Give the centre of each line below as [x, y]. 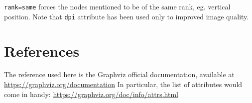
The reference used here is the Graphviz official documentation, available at [119, 74]
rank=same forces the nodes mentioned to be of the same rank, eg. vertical [117, 6]
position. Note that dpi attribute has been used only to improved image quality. [126, 16]
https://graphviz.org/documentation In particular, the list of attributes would [123, 84]
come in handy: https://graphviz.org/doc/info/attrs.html [91, 94]
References [42, 51]
